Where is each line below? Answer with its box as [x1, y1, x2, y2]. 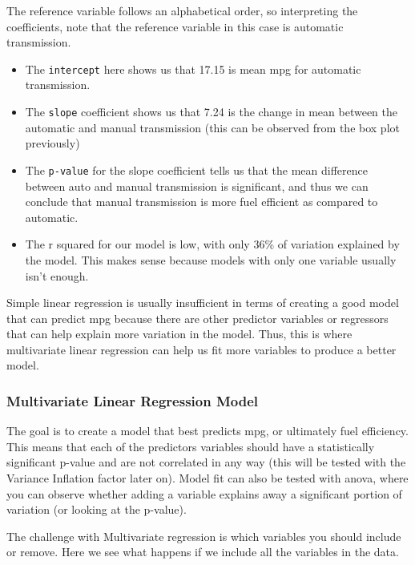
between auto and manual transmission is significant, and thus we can [25, 177, 369, 194]
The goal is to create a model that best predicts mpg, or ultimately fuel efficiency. [6, 422, 409, 439]
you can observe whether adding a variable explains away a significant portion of [6, 485, 402, 502]
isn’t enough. [25, 267, 89, 284]
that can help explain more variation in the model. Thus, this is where [6, 325, 353, 342]
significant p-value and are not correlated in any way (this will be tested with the [6, 454, 406, 470]
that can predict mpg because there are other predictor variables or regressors [6, 309, 389, 326]
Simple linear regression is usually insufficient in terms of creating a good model [6, 294, 399, 311]
